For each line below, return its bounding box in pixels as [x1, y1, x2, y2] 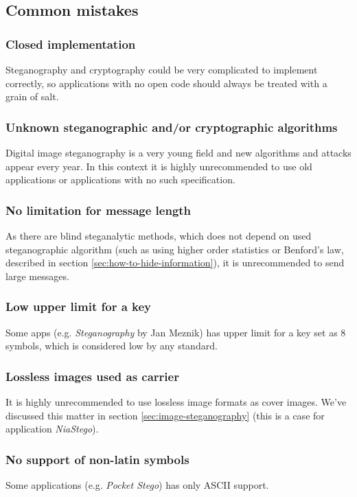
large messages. [5, 268, 69, 283]
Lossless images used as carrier [5, 367, 179, 384]
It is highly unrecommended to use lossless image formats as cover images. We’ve [5, 395, 347, 408]
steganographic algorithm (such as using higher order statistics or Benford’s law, [5, 242, 344, 256]
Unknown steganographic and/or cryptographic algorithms [5, 118, 338, 135]
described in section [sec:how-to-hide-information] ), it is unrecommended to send [5, 255, 345, 270]
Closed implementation [5, 35, 136, 52]
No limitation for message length [5, 201, 192, 218]
